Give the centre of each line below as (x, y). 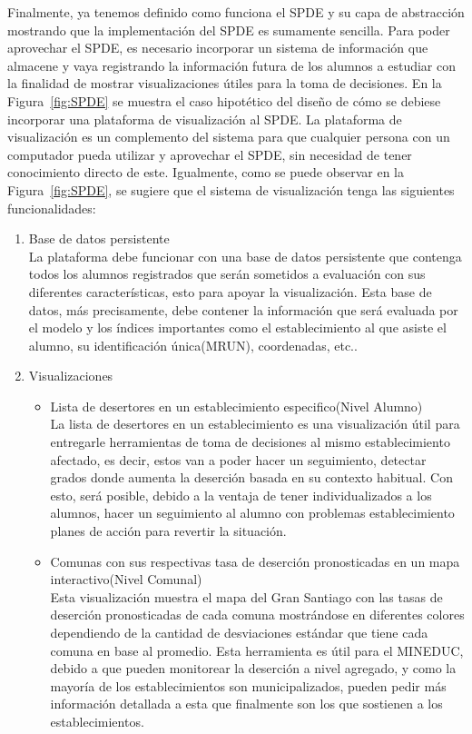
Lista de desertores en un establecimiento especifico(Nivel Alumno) (236, 406)
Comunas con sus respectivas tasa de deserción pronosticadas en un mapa (255, 561)
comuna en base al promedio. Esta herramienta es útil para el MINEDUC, (257, 650)
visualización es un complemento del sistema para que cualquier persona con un (229, 137)
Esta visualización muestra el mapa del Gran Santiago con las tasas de (246, 596)
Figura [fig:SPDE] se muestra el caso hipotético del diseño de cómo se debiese (224, 100)
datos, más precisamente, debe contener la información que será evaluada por (243, 309)
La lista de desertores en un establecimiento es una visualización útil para (255, 424)
